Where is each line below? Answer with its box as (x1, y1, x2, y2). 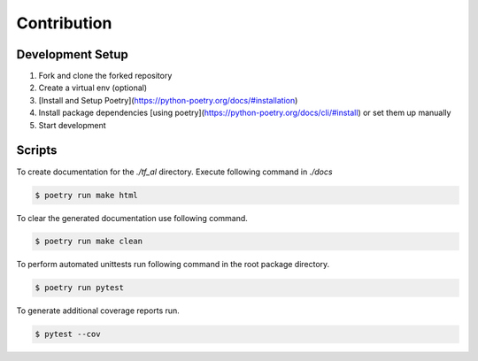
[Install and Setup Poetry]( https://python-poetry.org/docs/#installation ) (38, 95, 298, 105)
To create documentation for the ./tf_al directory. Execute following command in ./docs (16, 166, 333, 177)
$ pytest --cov (35, 329, 101, 340)
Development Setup (16, 47, 128, 62)
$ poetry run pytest (35, 283, 124, 293)
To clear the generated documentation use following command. (16, 212, 248, 223)
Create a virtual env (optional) (38, 82, 148, 93)
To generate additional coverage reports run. (16, 305, 181, 316)
